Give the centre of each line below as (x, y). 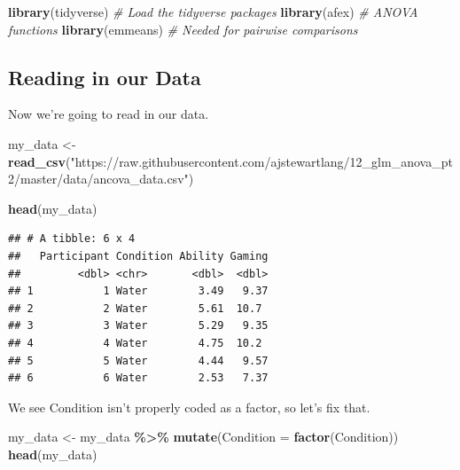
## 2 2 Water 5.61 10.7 (135, 308)
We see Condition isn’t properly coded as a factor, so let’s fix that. (189, 407)
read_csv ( (39, 161)
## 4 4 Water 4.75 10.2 (135, 343)
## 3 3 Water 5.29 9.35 (138, 326)
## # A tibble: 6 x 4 (72, 239)
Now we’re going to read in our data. (109, 114)
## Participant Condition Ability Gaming (138, 256)
